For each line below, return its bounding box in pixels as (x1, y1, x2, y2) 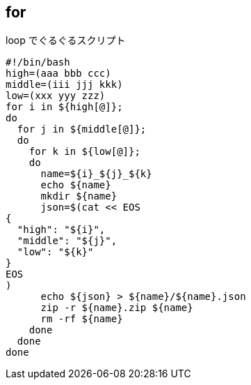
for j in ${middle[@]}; (17, 123, 147, 135)
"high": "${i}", (17, 224, 106, 236)
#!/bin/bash (6, 56, 70, 68)
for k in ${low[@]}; (29, 146, 140, 158)
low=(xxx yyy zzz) (6, 90, 106, 102)
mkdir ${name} (40, 190, 118, 202)
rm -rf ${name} (40, 313, 123, 325)
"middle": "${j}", (17, 235, 118, 247)
